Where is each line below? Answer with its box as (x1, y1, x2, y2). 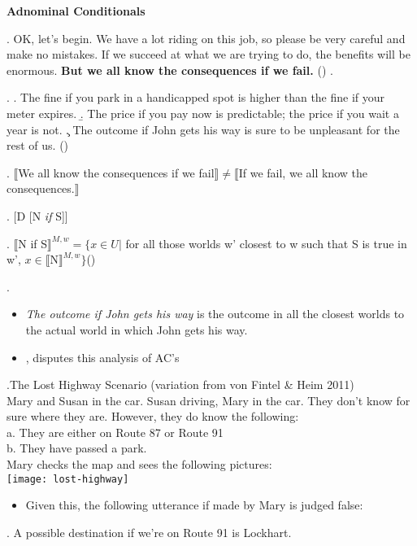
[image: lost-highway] (7, 473, 129, 485)
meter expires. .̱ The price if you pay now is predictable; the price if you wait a (7, 104, 399, 121)
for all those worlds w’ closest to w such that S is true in (125, 234, 407, 251)
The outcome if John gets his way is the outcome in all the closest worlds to (25, 305, 405, 322)
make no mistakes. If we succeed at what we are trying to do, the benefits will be (7, 46, 410, 63)
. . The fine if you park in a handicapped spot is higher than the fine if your (7, 89, 385, 106)
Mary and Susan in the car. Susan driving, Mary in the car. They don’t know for (7, 391, 410, 408)
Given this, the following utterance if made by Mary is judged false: (25, 496, 363, 513)
